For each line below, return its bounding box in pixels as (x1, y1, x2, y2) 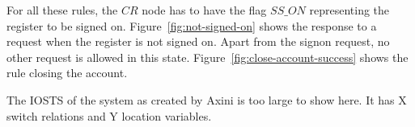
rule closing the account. (6, 64, 128, 81)
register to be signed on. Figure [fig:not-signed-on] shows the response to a (6, 17, 377, 34)
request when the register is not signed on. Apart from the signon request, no (6, 33, 390, 50)
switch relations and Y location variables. (6, 107, 212, 124)
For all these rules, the (6, 2, 118, 18)
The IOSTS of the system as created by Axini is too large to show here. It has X (6, 91, 407, 108)
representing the (309, 2, 390, 18)
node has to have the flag (142, 2, 267, 18)
